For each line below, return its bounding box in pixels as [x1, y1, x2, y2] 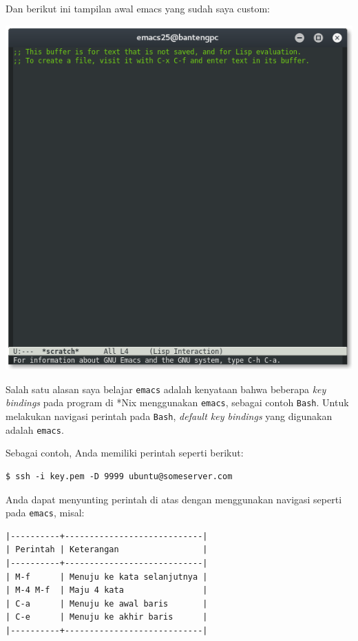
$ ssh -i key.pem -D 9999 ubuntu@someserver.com [6, 471, 233, 481]
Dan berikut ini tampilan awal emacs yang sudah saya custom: [6, 1, 270, 15]
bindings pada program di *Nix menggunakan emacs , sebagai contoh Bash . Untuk [6, 395, 349, 410]
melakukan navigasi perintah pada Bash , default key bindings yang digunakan [6, 409, 333, 423]
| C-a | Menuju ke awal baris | [6, 598, 208, 609]
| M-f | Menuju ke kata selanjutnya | [6, 571, 208, 582]
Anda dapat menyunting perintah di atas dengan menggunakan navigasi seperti [6, 492, 342, 506]
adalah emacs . [6, 422, 64, 437]
